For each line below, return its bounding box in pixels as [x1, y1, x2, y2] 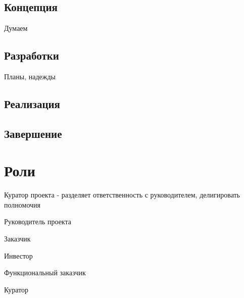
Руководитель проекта [4, 216, 71, 227]
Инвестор [4, 250, 33, 261]
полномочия [4, 199, 40, 210]
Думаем [4, 23, 28, 33]
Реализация [4, 95, 60, 111]
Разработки [4, 47, 59, 63]
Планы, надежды [4, 71, 56, 81]
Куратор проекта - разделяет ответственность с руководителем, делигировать [4, 189, 240, 200]
